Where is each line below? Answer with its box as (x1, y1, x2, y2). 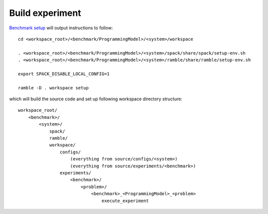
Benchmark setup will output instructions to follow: (9, 25, 113, 31)
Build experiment (9, 7, 81, 18)
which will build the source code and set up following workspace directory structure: (9, 96, 183, 102)
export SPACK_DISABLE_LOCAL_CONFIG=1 (18, 71, 110, 76)
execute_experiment (101, 198, 149, 204)
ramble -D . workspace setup (18, 85, 89, 90)
